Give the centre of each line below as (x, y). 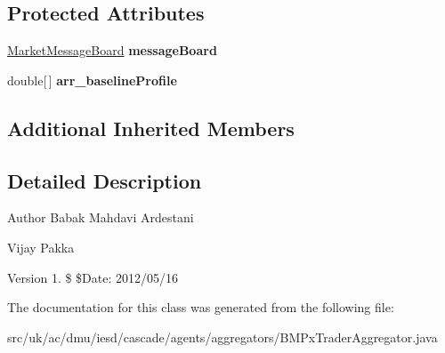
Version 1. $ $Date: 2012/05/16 (93, 277)
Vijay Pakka (41, 247)
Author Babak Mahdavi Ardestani (101, 217)
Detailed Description (105, 180)
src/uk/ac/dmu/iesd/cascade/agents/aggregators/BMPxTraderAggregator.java (222, 337)
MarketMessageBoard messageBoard (112, 50)
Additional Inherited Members (151, 128)
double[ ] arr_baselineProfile (92, 80)
